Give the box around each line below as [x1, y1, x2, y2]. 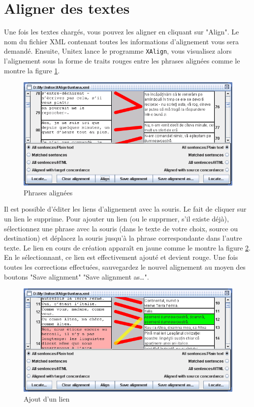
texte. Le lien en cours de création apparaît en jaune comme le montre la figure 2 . [4, 242, 251, 252]
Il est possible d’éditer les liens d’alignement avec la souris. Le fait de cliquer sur [4, 204, 247, 214]
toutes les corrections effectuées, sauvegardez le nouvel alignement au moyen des [4, 261, 246, 272]
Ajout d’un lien [24, 393, 70, 404]
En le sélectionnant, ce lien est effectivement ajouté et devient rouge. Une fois [4, 252, 238, 262]
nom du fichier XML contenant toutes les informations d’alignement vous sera [4, 36, 239, 46]
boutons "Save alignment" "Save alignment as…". [4, 271, 149, 282]
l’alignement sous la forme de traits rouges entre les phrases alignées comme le [4, 55, 240, 65]
